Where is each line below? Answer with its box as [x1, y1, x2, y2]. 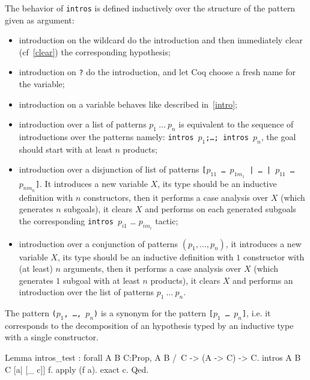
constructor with [243, 250, 305, 263]
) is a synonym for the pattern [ [94, 307, 213, 319]
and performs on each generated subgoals [145, 203, 297, 215]
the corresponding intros [19, 215, 114, 227]
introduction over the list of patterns [19, 286, 154, 298]
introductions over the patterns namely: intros [19, 130, 194, 143]
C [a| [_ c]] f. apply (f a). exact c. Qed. [5, 363, 149, 375]
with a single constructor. [5, 331, 99, 343]
